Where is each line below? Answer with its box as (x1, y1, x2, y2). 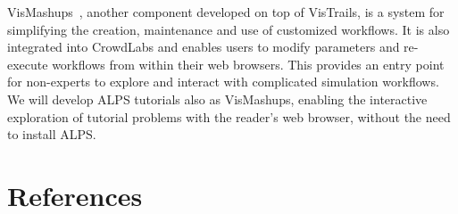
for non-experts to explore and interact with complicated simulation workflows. (7, 72, 439, 91)
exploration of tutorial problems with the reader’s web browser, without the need (7, 107, 451, 126)
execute (7, 54, 48, 73)
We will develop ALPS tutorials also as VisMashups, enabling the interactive (7, 89, 428, 108)
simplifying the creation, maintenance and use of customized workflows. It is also (7, 20, 450, 38)
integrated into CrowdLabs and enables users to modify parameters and (7, 37, 400, 56)
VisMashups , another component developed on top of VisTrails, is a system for (7, 3, 445, 21)
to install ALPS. (7, 125, 96, 144)
